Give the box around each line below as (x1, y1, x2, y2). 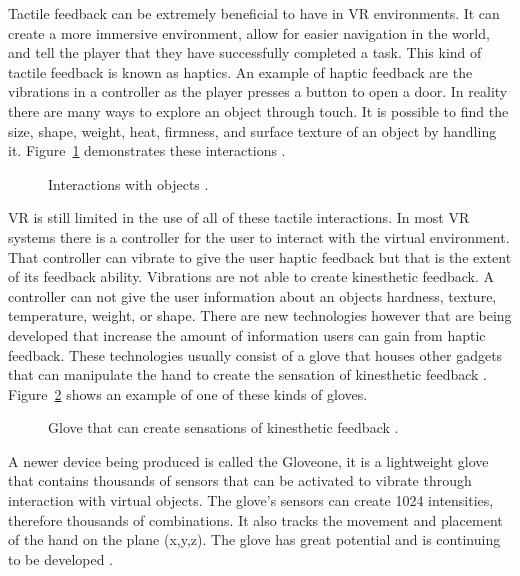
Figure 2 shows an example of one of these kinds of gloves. (8, 383, 368, 404)
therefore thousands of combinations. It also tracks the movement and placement (8, 509, 503, 530)
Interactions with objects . (48, 173, 209, 194)
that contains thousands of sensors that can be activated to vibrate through (8, 470, 472, 491)
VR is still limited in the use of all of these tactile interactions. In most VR (8, 207, 470, 228)
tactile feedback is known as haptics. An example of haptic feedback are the (8, 61, 473, 82)
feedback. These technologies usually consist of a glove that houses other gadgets (8, 344, 503, 365)
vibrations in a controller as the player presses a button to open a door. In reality (8, 81, 508, 102)
